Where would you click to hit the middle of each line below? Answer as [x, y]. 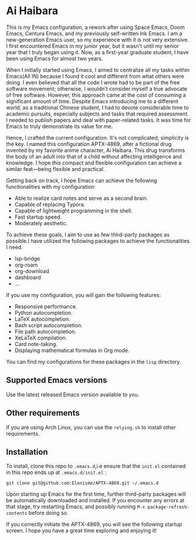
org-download [32, 271]
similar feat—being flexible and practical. [55, 169]
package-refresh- [169, 507]
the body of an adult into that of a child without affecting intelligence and [94, 156]
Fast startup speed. [38, 217]
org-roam [26, 265]
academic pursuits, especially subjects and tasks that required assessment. [97, 114]
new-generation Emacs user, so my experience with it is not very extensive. [97, 39]
